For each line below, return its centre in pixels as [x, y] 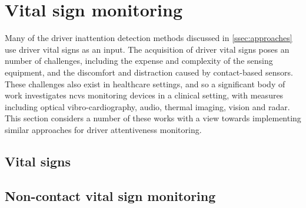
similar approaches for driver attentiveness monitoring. [103, 129]
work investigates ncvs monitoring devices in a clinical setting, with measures [144, 95]
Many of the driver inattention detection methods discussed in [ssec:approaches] [149, 38]
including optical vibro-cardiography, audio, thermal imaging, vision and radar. [147, 106]
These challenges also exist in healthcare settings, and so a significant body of [145, 83]
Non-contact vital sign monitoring [110, 195]
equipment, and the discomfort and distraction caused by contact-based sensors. [149, 72]
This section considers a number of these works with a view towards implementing [153, 118]
